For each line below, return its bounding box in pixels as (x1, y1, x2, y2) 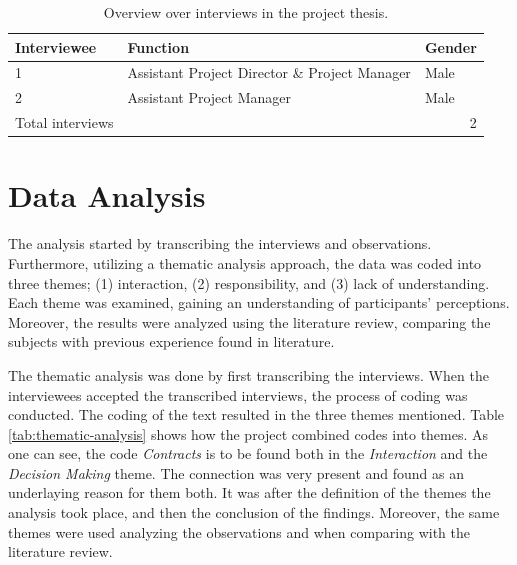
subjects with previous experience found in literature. (8, 331, 335, 352)
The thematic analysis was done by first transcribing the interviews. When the (8, 364, 489, 385)
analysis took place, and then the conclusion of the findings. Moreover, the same (8, 502, 500, 523)
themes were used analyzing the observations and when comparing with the (8, 521, 471, 542)
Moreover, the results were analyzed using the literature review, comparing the (8, 311, 491, 332)
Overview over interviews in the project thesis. (103, 2, 389, 22)
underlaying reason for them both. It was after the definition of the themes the (8, 482, 491, 503)
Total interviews (15, 112, 114, 133)
